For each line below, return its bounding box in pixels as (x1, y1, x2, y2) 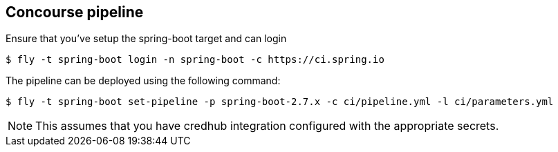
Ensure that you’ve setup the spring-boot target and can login (6, 32, 287, 45)
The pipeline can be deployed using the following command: (6, 75, 281, 87)
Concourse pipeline (6, 3, 144, 21)
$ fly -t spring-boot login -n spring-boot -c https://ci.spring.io (6, 54, 384, 66)
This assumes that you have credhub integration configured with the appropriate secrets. (35, 119, 499, 133)
